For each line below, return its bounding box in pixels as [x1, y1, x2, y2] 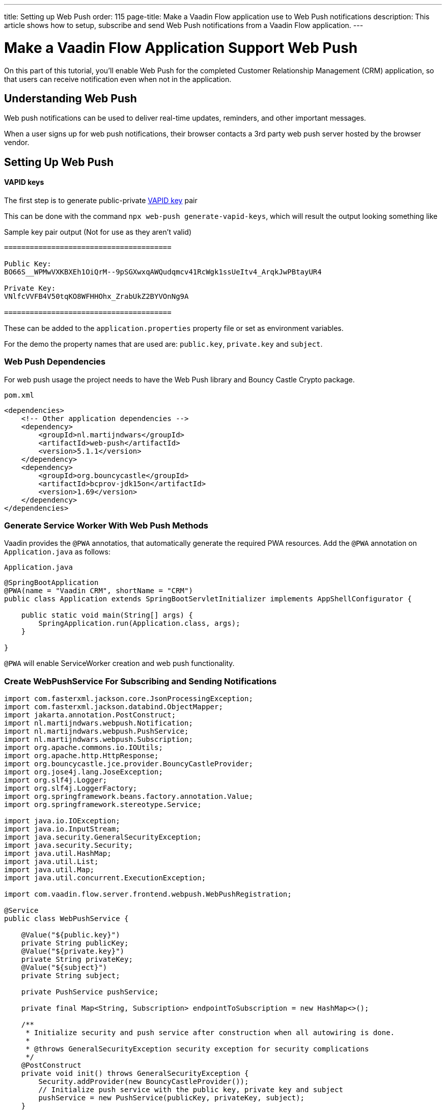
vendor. [4, 138, 30, 147]
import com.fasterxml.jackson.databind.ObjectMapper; [4, 703, 223, 711]
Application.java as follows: [4, 547, 110, 557]
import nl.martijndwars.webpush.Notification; [4, 719, 193, 728]
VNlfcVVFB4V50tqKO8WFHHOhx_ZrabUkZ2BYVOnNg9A [4, 292, 189, 300]
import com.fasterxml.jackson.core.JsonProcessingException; [4, 694, 253, 703]
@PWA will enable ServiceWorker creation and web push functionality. [4, 659, 235, 668]
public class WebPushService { [4, 914, 129, 923]
